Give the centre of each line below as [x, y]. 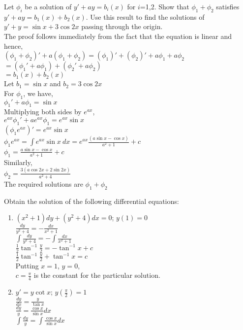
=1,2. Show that [165, 6]
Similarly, [18, 162]
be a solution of [48, 6]
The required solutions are [44, 183]
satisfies [228, 6]
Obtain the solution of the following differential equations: [91, 201]
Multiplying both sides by [43, 112]
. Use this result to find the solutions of [145, 16]
